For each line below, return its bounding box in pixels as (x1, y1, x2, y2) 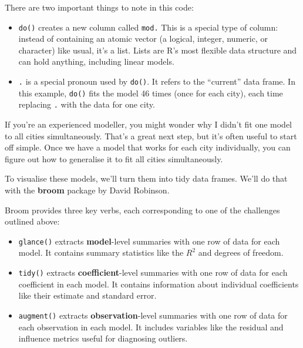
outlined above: (5, 215, 60, 227)
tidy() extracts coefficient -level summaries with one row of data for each (18, 266, 288, 278)
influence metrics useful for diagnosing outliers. (18, 332, 188, 344)
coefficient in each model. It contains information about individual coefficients (18, 277, 299, 290)
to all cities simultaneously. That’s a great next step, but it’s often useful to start (5, 129, 297, 142)
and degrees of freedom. (198, 246, 284, 259)
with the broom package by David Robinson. (5, 183, 170, 196)
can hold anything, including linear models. (18, 55, 174, 68)
